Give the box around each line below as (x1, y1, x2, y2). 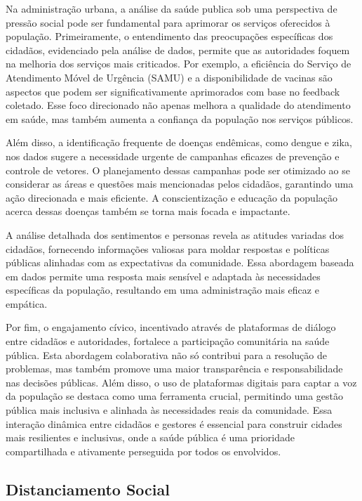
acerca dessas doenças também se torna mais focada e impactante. (6, 204, 290, 219)
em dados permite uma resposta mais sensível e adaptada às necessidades (6, 268, 321, 283)
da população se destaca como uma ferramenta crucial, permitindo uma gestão (6, 389, 344, 403)
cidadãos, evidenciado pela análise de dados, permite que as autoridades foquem (6, 42, 350, 57)
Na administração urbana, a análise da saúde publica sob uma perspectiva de (6, 1, 337, 15)
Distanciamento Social (6, 478, 170, 500)
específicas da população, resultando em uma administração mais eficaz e (6, 282, 319, 297)
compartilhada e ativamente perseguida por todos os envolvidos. (6, 443, 281, 458)
